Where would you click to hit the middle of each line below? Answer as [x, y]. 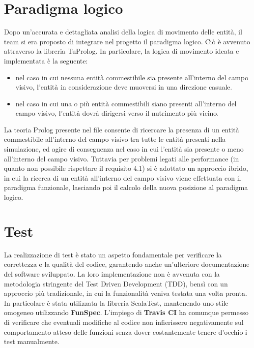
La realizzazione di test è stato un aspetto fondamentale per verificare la [113, 254]
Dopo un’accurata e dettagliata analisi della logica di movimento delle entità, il [123, 32]
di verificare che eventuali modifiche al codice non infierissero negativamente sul [124, 322]
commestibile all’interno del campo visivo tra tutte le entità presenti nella [115, 139]
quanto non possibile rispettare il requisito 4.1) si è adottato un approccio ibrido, [126, 168]
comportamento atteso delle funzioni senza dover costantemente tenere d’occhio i [126, 332]
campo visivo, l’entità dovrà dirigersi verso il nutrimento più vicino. [117, 113]
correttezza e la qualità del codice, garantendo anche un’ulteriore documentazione [127, 264]
